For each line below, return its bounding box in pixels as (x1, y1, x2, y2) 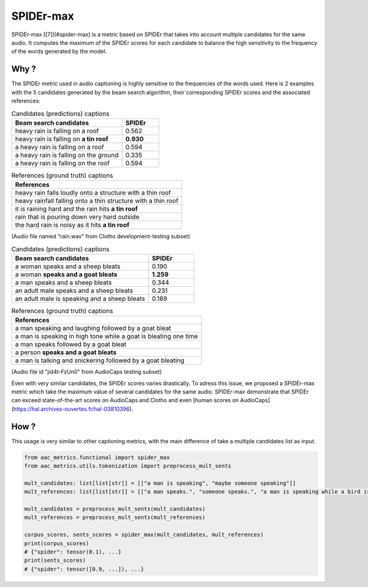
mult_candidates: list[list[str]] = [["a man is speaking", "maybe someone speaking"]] (24, 480, 296, 486)
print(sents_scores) (24, 557, 86, 564)
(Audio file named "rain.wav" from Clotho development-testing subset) (11, 233, 190, 240)
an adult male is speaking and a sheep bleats (15, 294, 145, 303)
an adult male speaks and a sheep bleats (15, 286, 133, 295)
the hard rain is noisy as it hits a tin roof (15, 221, 130, 230)
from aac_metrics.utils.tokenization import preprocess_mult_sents (24, 462, 232, 470)
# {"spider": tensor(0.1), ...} (24, 548, 122, 556)
